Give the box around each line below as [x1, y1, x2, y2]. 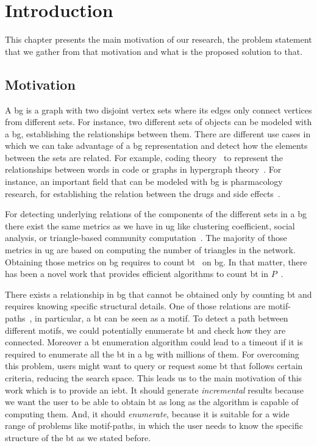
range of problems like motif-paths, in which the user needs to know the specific [5, 419, 303, 432]
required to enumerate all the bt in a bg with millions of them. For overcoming [5, 347, 299, 360]
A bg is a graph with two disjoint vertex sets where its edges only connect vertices [5, 103, 312, 116]
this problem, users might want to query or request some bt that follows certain [5, 359, 303, 372]
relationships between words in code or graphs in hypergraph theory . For [5, 163, 282, 176]
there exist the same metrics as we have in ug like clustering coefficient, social [5, 219, 295, 232]
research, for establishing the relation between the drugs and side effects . [5, 187, 280, 200]
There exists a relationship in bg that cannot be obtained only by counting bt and [5, 287, 312, 300]
